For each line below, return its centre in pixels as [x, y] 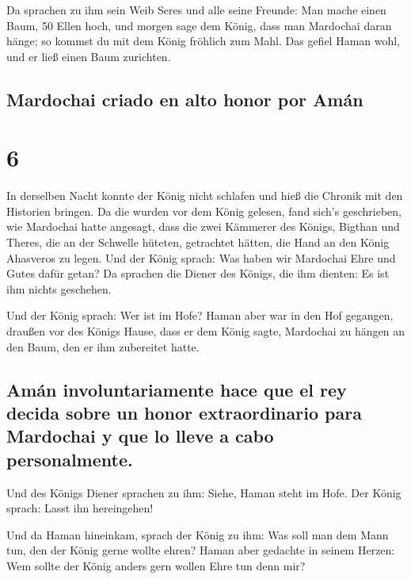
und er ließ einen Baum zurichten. [89, 56]
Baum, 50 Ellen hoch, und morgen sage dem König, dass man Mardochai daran [199, 25]
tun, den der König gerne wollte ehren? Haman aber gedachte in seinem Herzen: [201, 550]
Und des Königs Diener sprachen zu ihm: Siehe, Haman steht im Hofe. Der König [204, 492]
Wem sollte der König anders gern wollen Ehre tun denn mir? [156, 565]
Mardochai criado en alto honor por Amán [185, 99]
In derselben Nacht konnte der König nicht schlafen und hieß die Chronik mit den [205, 196]
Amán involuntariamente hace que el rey [177, 389]
